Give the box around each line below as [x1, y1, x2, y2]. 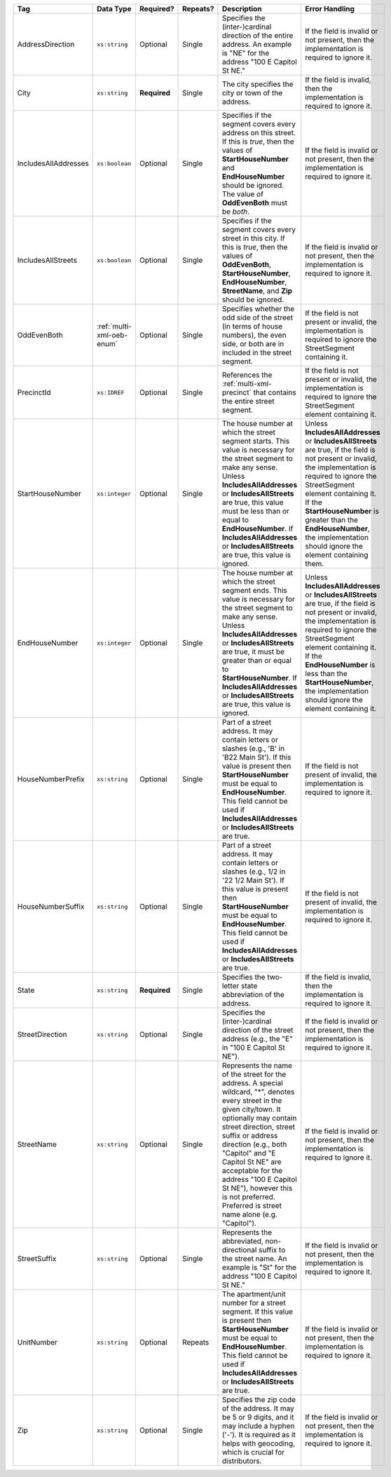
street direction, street [221, 1122, 296, 1132]
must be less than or [221, 507, 290, 516]
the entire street [221, 397, 275, 406]
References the [221, 370, 273, 380]
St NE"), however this [221, 1183, 293, 1193]
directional [221, 1245, 257, 1254]
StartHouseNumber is [305, 507, 380, 516]
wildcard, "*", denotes [221, 1087, 295, 1097]
